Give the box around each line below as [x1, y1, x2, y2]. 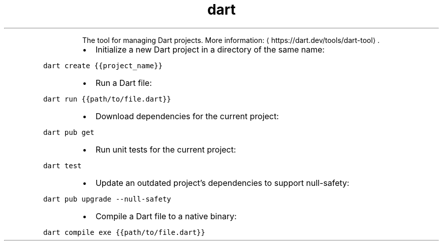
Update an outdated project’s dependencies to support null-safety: [95, 177, 349, 188]
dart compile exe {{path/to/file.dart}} [43, 228, 205, 236]
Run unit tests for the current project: [95, 144, 236, 155]
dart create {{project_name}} [43, 61, 163, 70]
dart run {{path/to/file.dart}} [43, 94, 171, 103]
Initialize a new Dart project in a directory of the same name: [95, 44, 325, 55]
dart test [43, 161, 82, 170]
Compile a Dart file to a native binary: [95, 211, 237, 221]
